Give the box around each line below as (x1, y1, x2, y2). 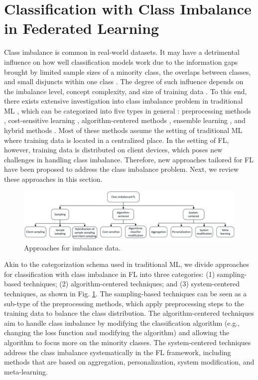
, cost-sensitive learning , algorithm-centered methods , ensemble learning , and (4, 115, 246, 126)
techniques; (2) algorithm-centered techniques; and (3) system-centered (23, 278, 240, 289)
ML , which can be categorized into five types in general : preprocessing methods (4, 105, 251, 116)
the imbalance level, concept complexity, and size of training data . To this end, (4, 86, 247, 96)
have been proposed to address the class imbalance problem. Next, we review (4, 164, 239, 174)
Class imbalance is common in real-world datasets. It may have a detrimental (4, 47, 240, 57)
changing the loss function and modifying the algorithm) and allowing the (4, 327, 230, 338)
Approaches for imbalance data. (24, 242, 121, 253)
